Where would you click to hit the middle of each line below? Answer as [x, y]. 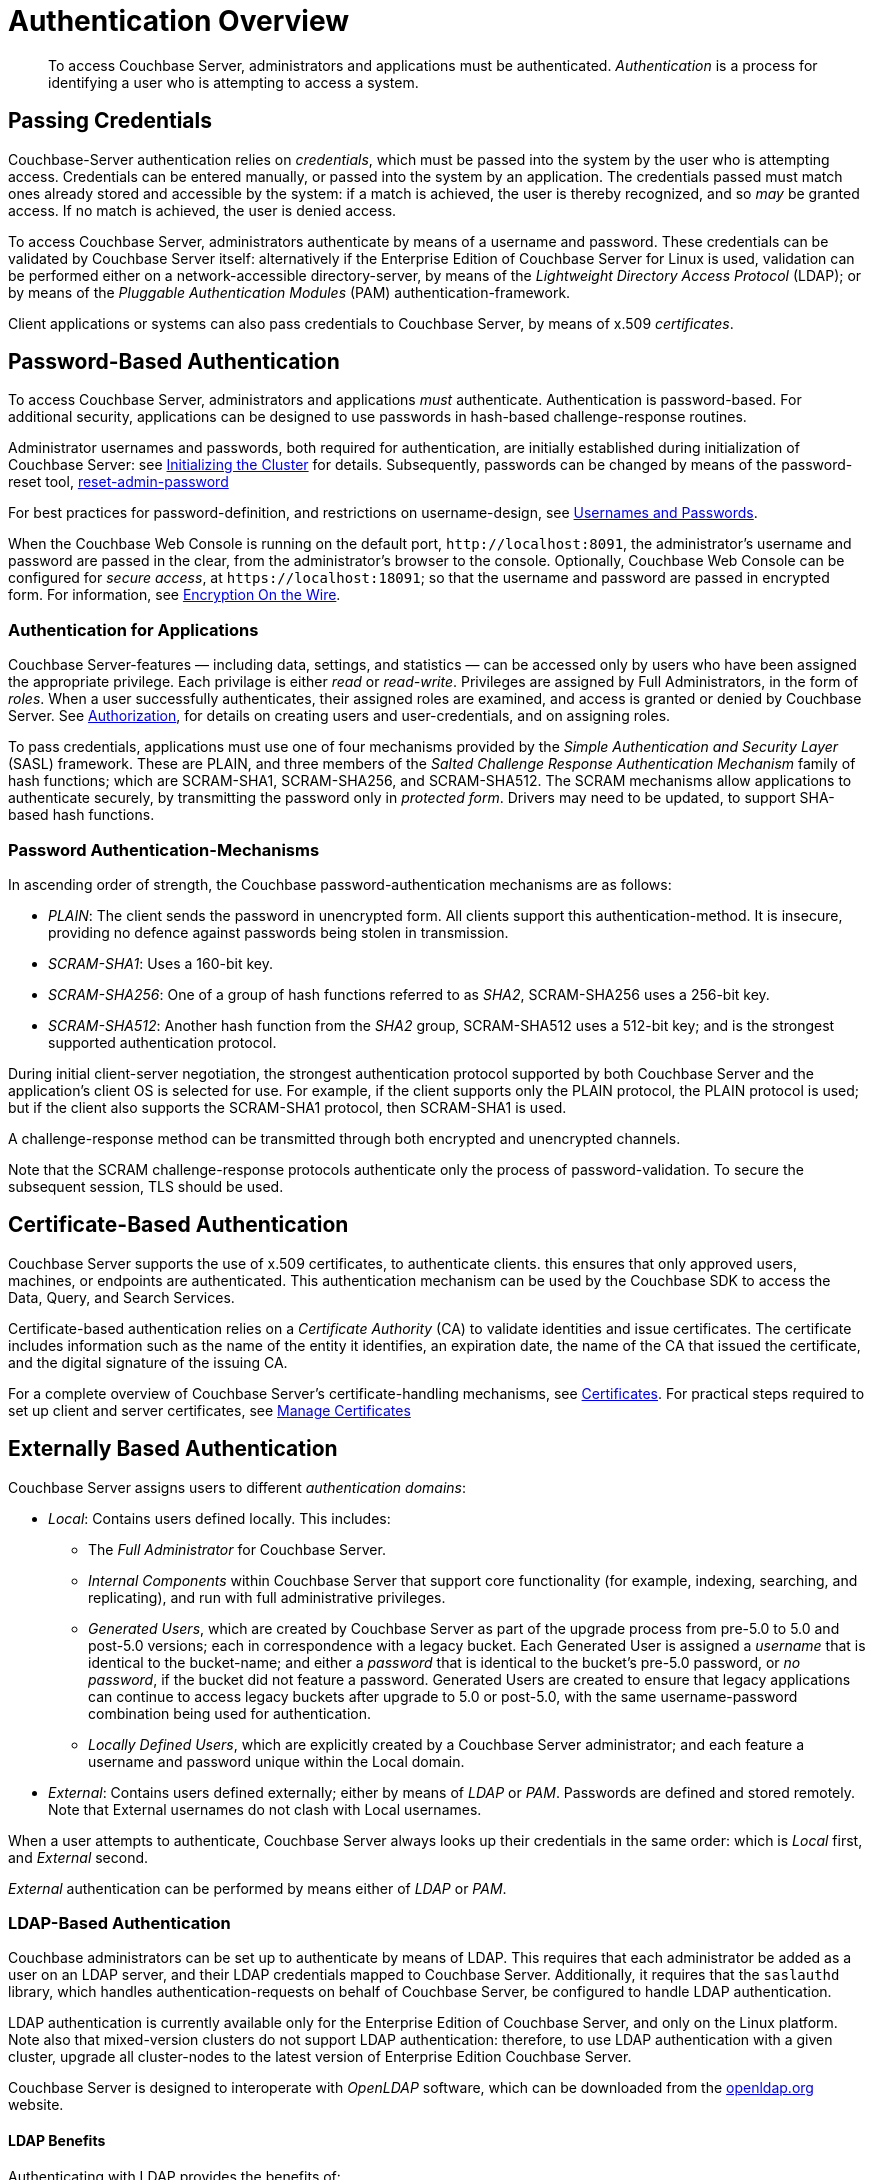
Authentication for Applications [133, 629]
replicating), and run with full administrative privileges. [267, 1597]
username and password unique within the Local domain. [276, 1761]
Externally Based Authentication [173, 1449]
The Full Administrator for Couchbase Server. [237, 1549]
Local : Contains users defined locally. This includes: [219, 1518]
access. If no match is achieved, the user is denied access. [202, 210]
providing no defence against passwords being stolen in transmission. [278, 932]
